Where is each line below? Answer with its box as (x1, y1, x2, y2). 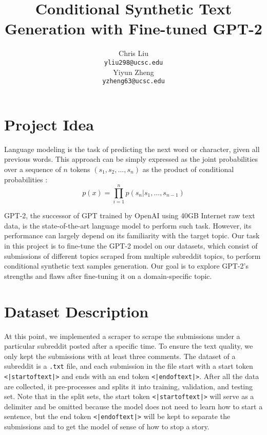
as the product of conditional (142, 163, 234, 174)
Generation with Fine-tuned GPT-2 (5, 18, 262, 39)
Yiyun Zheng (113, 66, 154, 77)
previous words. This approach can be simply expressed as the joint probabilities (4, 154, 258, 164)
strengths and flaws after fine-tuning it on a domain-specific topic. (4, 270, 212, 281)
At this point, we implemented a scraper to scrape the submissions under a (4, 330, 240, 341)
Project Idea (4, 114, 94, 135)
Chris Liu (119, 48, 148, 59)
